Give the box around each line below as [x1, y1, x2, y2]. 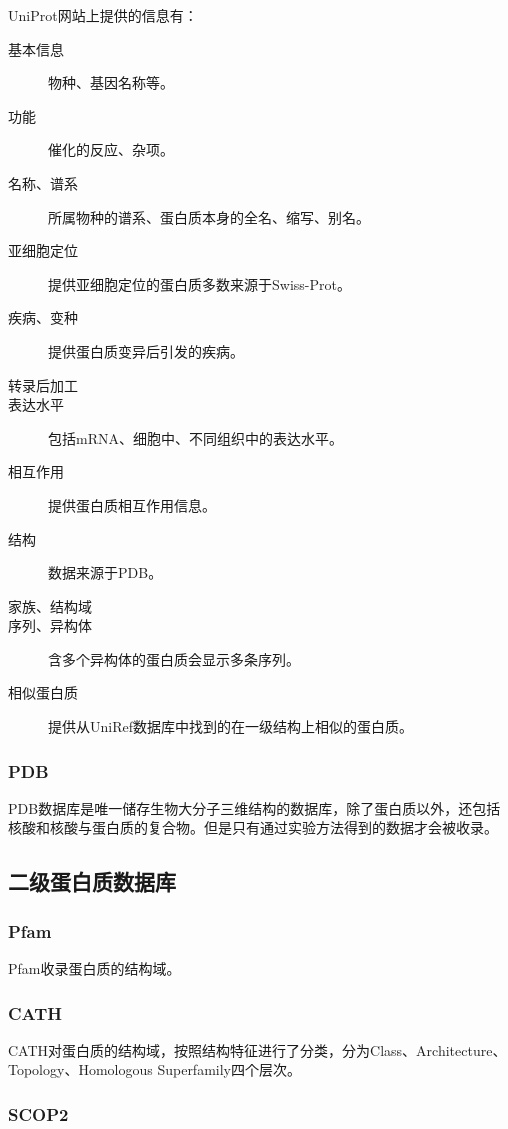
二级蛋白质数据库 [8, 866, 176, 897]
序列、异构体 [8, 615, 92, 636]
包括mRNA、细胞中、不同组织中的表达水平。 [48, 427, 343, 448]
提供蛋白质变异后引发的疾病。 [48, 340, 244, 361]
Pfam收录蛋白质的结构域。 [8, 958, 181, 979]
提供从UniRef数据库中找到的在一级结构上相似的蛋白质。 [48, 716, 413, 737]
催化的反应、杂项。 [48, 139, 174, 160]
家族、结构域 [8, 595, 92, 616]
